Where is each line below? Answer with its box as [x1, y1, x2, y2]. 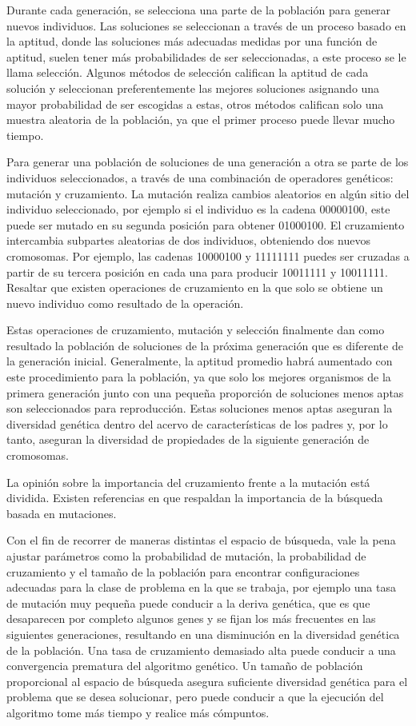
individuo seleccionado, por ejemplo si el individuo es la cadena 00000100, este [6, 201, 390, 217]
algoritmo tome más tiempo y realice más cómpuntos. [6, 704, 270, 720]
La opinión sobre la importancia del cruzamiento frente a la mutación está [6, 473, 370, 490]
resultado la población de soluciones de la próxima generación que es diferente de [6, 337, 403, 353]
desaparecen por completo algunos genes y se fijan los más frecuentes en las [6, 610, 376, 627]
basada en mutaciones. [6, 505, 117, 521]
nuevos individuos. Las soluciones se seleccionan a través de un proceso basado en [6, 17, 406, 34]
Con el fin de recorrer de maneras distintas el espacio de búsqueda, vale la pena [6, 532, 396, 548]
